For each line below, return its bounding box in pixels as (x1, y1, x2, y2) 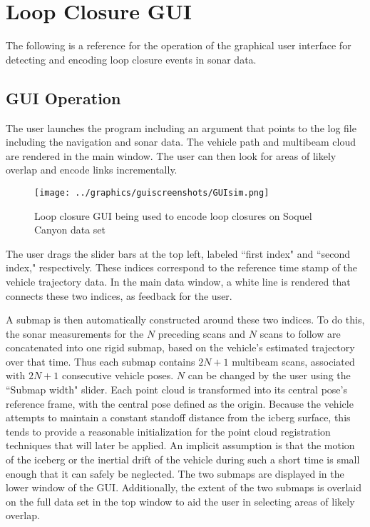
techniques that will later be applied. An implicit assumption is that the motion (6, 438, 355, 453)
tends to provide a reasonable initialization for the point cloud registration (6, 423, 331, 438)
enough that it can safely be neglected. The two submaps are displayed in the (6, 466, 344, 481)
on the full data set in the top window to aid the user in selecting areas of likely (6, 493, 355, 508)
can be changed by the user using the (187, 368, 351, 383)
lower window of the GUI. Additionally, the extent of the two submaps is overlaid (6, 480, 361, 495)
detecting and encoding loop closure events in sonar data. (6, 51, 257, 66)
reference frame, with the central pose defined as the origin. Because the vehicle (6, 396, 354, 411)
